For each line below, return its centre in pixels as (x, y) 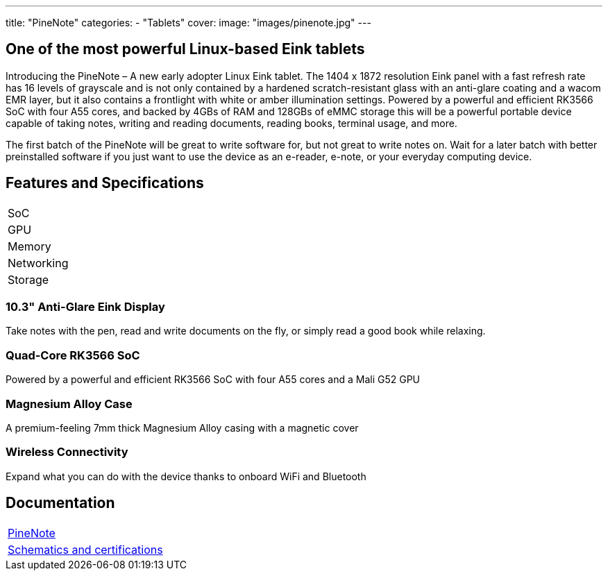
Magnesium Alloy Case (69, 404)
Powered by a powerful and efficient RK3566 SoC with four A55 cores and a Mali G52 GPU (213, 380)
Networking (38, 263)
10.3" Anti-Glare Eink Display (85, 307)
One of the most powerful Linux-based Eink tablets (185, 49)
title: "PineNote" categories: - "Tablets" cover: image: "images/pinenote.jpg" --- (188, 23)
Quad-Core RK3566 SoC (73, 355)
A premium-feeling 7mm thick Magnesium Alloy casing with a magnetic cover (182, 427)
